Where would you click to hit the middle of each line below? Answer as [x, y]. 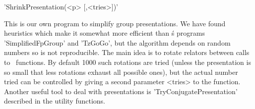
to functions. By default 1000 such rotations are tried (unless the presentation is [127, 62]
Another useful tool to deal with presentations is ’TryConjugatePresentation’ [121, 91]
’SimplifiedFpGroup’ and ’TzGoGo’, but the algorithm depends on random [117, 42]
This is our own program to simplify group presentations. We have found [115, 23]
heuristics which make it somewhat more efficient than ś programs [104, 33]
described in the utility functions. [55, 101]
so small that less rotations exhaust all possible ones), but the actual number [121, 72]
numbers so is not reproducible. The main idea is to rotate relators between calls [127, 52]
